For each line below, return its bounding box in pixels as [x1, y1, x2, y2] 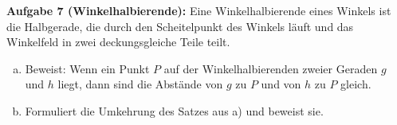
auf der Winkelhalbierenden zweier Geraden [163, 60, 378, 76]
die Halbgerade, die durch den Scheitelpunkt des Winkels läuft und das [6, 18, 354, 34]
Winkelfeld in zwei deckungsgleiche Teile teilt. [6, 33, 230, 50]
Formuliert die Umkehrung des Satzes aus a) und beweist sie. [25, 102, 324, 119]
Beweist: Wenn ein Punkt [25, 60, 150, 76]
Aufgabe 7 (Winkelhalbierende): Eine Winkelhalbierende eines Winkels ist [6, 2, 391, 18]
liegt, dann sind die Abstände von [57, 76, 223, 92]
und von [261, 76, 301, 92]
